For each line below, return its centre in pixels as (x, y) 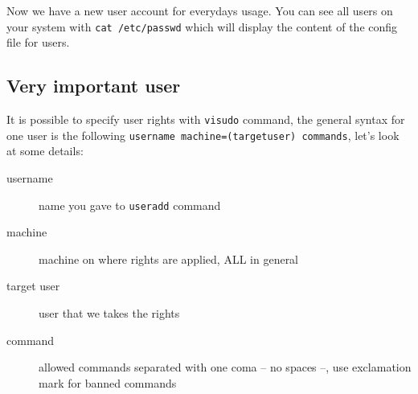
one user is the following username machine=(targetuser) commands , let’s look (203, 135)
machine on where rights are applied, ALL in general (169, 259)
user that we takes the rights (109, 312)
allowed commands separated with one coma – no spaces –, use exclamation (225, 367)
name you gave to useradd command (130, 205)
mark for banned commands (108, 382)
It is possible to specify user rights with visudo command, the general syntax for (206, 119)
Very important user (94, 86)
